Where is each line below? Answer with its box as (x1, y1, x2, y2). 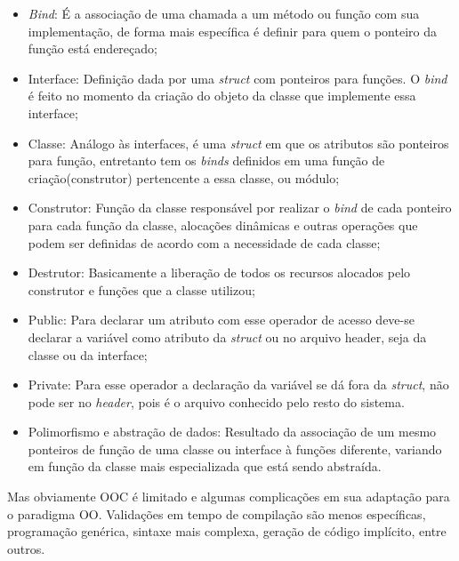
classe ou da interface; (28, 345, 148, 364)
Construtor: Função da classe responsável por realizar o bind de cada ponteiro (28, 198, 452, 217)
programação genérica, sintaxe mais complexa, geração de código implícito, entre (7, 522, 447, 541)
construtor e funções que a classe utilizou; (28, 280, 255, 299)
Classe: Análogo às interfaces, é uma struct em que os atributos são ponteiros (28, 133, 449, 152)
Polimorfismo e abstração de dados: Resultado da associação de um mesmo (28, 422, 437, 441)
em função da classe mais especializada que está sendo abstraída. (28, 457, 382, 476)
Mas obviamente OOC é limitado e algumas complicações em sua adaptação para (7, 487, 450, 506)
